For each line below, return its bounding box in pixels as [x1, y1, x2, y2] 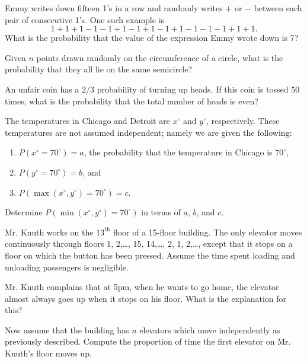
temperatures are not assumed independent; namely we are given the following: [5, 126, 292, 138]
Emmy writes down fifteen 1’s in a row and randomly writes [5, 2, 223, 14]
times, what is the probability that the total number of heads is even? [5, 94, 258, 107]
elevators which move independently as [139, 323, 280, 336]
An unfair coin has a [5, 82, 79, 95]
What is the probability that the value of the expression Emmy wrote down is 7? [5, 31, 299, 44]
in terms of [141, 206, 181, 218]
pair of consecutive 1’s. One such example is [5, 13, 165, 26]
